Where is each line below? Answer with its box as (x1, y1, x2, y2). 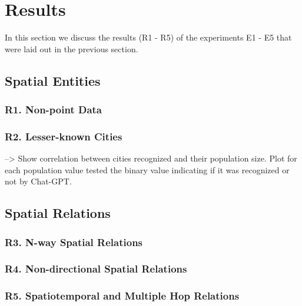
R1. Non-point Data (5, 102, 102, 117)
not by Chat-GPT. (5, 175, 72, 187)
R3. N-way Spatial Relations (5, 234, 143, 249)
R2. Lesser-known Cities (5, 129, 122, 143)
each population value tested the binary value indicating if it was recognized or (5, 163, 290, 176)
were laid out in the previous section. (5, 42, 138, 55)
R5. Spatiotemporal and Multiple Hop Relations (5, 288, 240, 303)
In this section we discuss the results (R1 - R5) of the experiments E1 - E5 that (5, 31, 292, 43)
